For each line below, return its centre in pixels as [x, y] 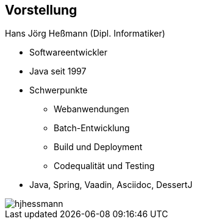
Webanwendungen [91, 109]
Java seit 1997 [58, 71]
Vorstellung [41, 10]
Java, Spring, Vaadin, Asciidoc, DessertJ [111, 185]
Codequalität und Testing [104, 166]
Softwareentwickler [68, 52]
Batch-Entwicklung [92, 128]
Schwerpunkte [59, 90]
